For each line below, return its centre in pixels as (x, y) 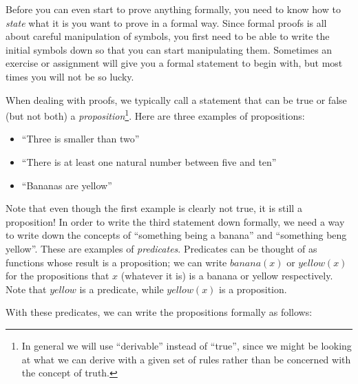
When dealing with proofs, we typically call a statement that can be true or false (176, 99)
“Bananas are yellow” (67, 185)
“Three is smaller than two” (81, 139)
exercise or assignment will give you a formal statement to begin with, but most (174, 63)
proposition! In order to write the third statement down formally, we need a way (175, 221)
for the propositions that (57, 276)
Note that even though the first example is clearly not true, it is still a (154, 208)
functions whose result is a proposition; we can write (116, 262)
